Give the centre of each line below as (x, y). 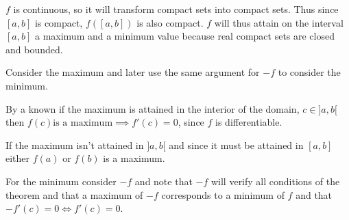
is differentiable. (249, 122)
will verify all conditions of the (275, 181)
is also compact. (170, 22)
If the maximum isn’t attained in (75, 145)
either (18, 158)
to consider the (309, 72)
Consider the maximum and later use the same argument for (133, 72)
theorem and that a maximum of (74, 194)
